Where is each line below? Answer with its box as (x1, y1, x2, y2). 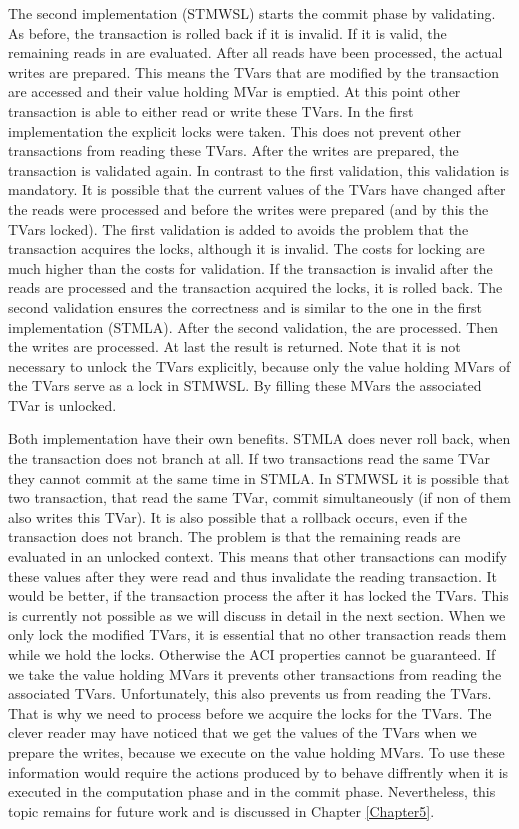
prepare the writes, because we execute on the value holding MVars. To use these (8, 741, 505, 762)
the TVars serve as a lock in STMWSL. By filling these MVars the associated (8, 375, 482, 396)
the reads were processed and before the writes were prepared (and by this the (8, 198, 489, 219)
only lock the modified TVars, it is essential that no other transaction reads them (8, 624, 507, 645)
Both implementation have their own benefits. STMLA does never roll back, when (8, 428, 511, 449)
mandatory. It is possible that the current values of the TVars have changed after (8, 179, 506, 200)
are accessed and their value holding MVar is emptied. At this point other (8, 81, 461, 102)
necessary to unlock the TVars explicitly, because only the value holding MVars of (8, 355, 511, 376)
